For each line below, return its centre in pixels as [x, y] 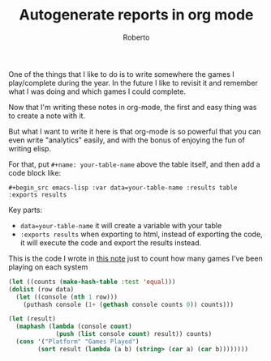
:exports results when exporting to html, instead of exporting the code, [141, 234]
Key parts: [26, 210]
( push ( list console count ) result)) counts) [134, 334]
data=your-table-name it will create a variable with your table [121, 225]
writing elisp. [30, 148]
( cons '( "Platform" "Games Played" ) [77, 342]
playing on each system [48, 267]
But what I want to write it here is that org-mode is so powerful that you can [135, 131]
